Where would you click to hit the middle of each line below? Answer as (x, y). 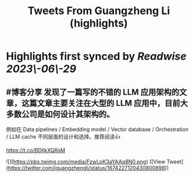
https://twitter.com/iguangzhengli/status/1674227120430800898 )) (88, 168)
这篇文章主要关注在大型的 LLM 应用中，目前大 (105, 103)
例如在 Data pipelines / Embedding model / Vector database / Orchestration (98, 129)
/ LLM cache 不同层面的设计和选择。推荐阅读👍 (63, 137)
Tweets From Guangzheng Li (99, 11)
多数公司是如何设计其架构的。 (60, 114)
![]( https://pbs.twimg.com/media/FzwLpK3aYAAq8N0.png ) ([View (86, 162)
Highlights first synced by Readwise (96, 56)
